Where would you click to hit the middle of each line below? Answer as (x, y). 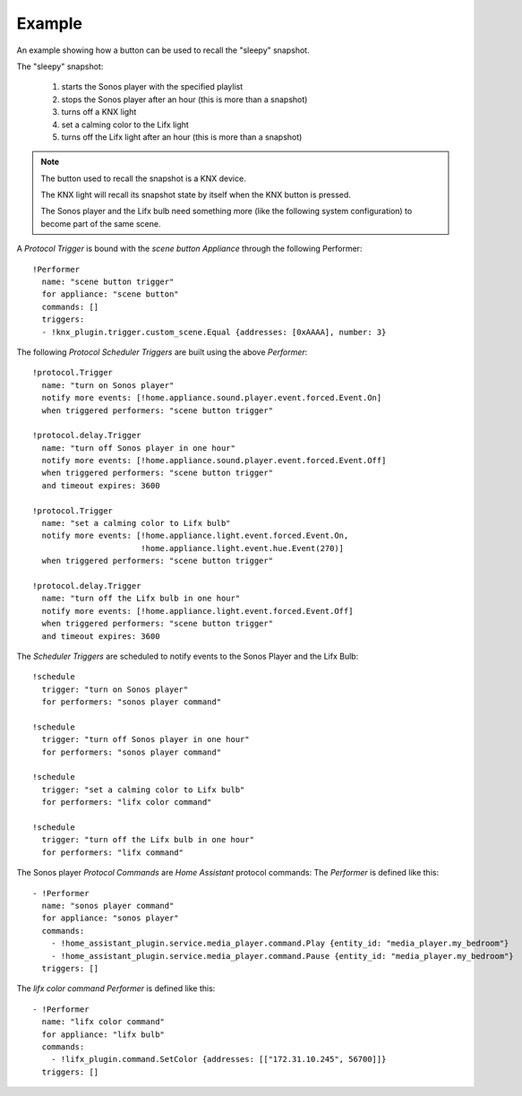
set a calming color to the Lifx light (125, 125)
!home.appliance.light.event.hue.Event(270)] (242, 548)
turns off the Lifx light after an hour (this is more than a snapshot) (182, 137)
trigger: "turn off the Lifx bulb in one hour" (148, 840)
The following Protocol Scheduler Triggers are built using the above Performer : (162, 352)
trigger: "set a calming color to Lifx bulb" (143, 790)
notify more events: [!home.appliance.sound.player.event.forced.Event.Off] (214, 461)
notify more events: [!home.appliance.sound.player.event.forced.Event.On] (212, 398)
